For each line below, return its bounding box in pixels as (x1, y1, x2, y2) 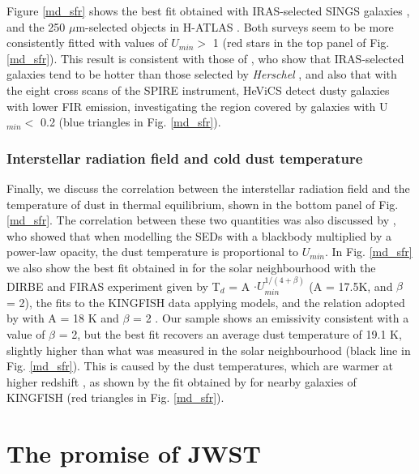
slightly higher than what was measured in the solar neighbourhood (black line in (6, 341, 411, 358)
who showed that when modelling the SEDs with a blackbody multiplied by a (6, 227, 392, 244)
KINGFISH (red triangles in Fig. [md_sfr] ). (6, 389, 224, 406)
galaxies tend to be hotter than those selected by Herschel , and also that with (6, 66, 397, 83)
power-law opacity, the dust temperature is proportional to (6, 243, 299, 260)
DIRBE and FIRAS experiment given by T (6, 277, 220, 294)
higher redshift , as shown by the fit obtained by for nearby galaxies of (6, 373, 357, 390)
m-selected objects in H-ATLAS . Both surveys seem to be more (75, 18, 394, 35)
